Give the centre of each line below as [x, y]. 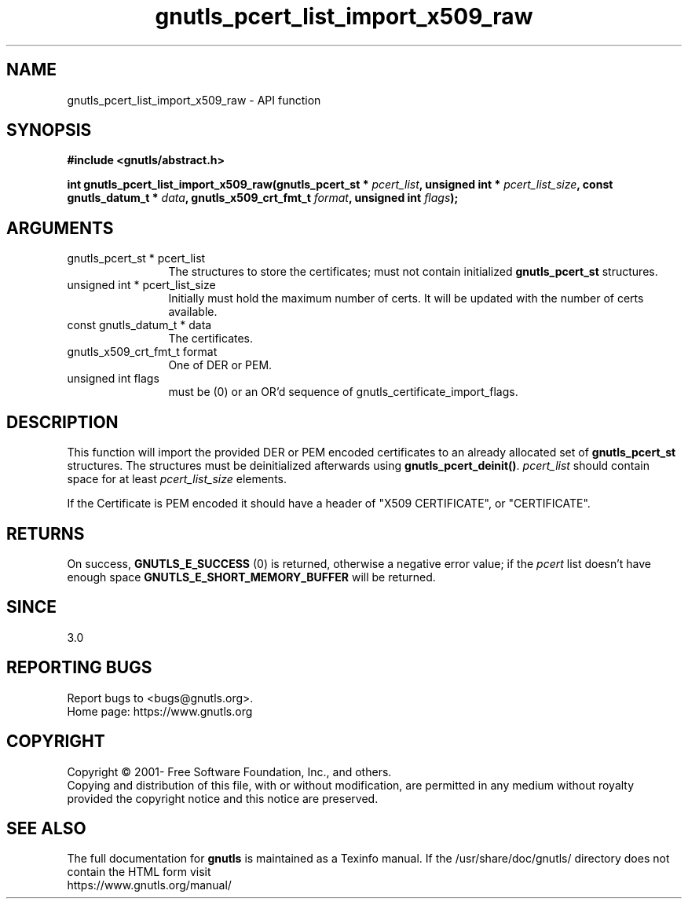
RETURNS [46, 533]
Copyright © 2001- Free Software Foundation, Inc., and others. [229, 771]
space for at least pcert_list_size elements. [177, 479]
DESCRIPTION [62, 422]
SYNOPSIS [49, 130]
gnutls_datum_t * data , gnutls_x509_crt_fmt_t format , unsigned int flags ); [263, 198]
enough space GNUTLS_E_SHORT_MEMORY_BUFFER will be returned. [251, 577]
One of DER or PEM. [220, 365]
